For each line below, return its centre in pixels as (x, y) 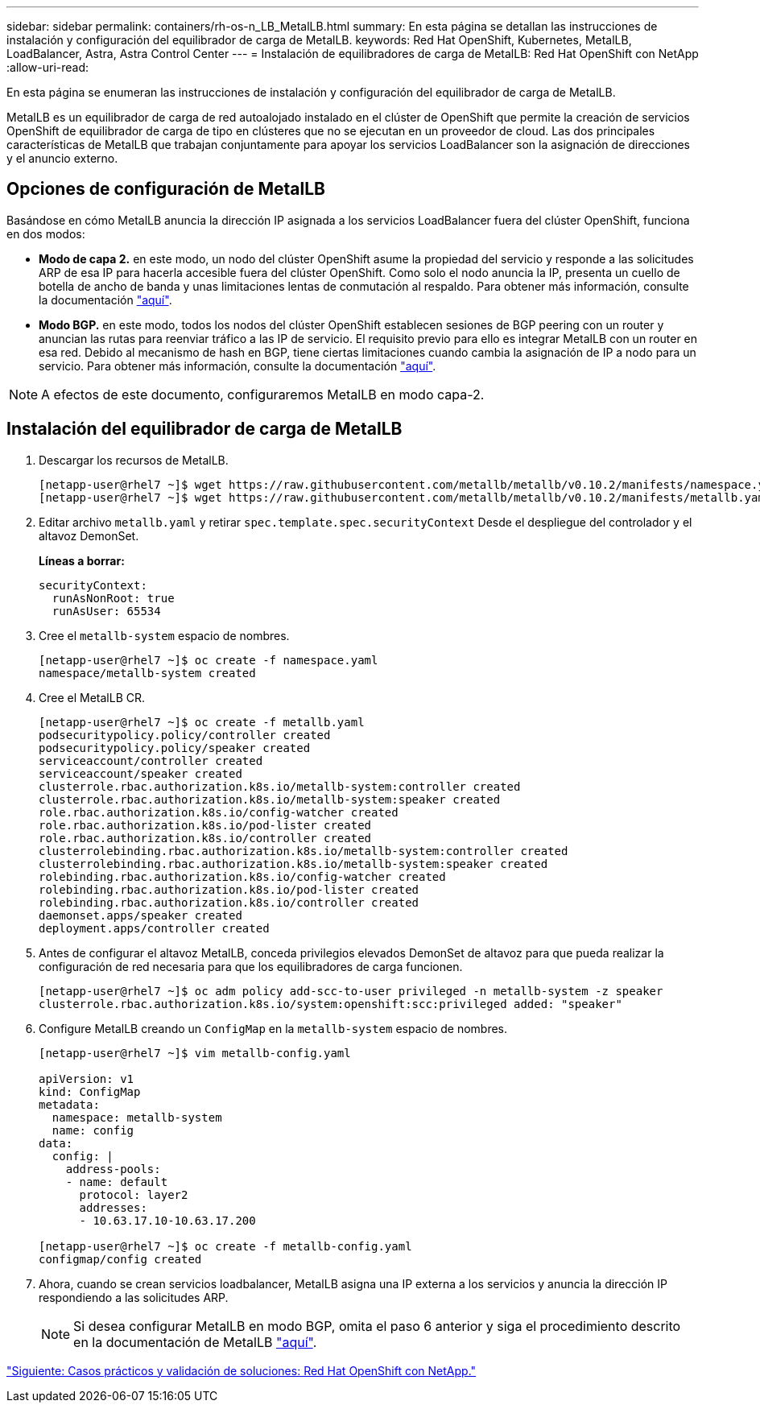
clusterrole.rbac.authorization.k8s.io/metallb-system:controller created (280, 786)
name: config (93, 1130)
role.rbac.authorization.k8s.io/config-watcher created (219, 812)
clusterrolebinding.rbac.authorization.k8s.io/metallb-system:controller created (304, 851)
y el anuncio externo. (62, 158)
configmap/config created (120, 1259)
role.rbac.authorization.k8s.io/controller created (205, 838)
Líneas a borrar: (82, 560)
